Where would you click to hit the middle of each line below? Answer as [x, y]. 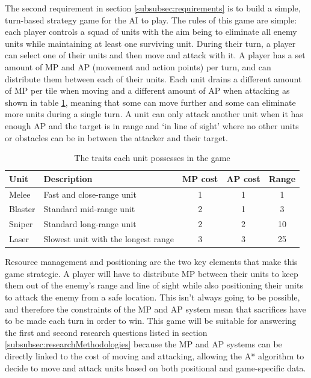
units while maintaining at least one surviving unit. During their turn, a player [150, 43]
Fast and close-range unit [90, 194]
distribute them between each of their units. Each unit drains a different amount [153, 78]
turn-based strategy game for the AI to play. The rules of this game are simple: [151, 20]
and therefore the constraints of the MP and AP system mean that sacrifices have [155, 309]
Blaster [22, 209]
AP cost [243, 178]
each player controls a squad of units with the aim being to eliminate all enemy [151, 32]
